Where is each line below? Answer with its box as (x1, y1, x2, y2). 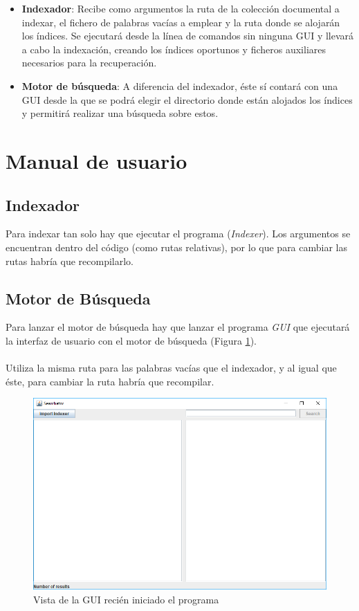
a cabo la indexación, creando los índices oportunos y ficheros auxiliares (21, 42, 326, 56)
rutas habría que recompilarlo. (6, 253, 134, 268)
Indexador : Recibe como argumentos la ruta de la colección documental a (21, 1, 340, 15)
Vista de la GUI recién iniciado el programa (33, 592, 219, 606)
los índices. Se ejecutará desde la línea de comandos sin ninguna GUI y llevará (21, 28, 354, 43)
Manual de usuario (6, 146, 187, 174)
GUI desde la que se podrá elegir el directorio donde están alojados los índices (21, 92, 353, 107)
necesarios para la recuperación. (21, 55, 157, 70)
